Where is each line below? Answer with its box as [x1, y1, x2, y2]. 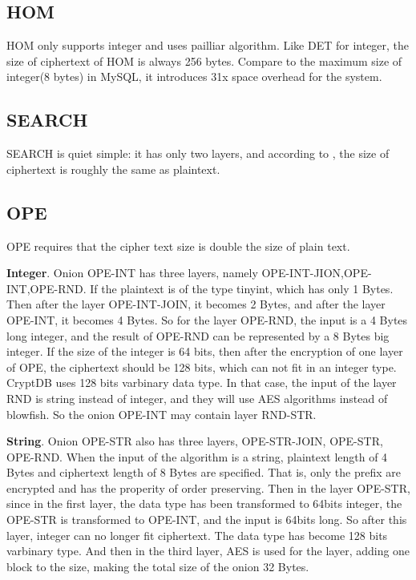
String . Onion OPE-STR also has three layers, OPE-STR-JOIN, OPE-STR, [6, 433, 383, 449]
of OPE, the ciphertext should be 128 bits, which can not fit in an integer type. [6, 358, 397, 375]
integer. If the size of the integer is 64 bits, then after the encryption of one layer [6, 343, 403, 360]
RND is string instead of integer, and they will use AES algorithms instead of [6, 389, 388, 406]
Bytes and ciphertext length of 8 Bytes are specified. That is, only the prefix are [6, 464, 401, 481]
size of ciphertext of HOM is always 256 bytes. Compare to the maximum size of [6, 52, 402, 69]
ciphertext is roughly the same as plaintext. [6, 160, 220, 177]
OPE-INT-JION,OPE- [261, 264, 372, 281]
